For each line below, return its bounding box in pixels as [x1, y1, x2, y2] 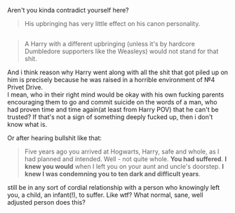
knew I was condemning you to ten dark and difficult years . [24, 170, 201, 178]
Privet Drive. [7, 83, 43, 92]
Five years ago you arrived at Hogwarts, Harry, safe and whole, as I [24, 147, 220, 156]
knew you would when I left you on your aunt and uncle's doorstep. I [24, 163, 224, 171]
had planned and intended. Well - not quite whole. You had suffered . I [24, 155, 227, 163]
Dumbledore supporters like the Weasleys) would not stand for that [24, 47, 219, 55]
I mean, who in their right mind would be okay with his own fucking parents [7, 90, 224, 99]
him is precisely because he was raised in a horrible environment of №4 [7, 76, 215, 84]
